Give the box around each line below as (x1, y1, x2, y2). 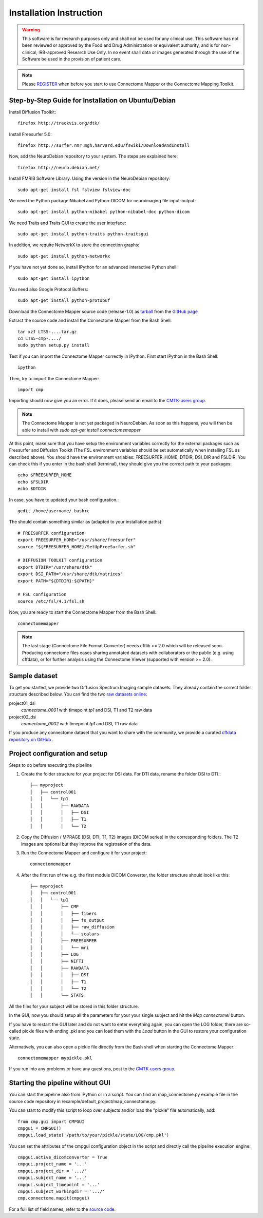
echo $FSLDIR (18, 479, 49, 484)
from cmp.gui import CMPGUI (18, 1119, 85, 1124)
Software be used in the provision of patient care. (22, 56, 122, 62)
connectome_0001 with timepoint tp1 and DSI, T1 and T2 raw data (21, 707, 152, 713)
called (9, 1028, 21, 1034)
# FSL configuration (18, 592, 67, 597)
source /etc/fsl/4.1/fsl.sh (18, 599, 85, 604)
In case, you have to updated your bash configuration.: (9, 497, 119, 503)
